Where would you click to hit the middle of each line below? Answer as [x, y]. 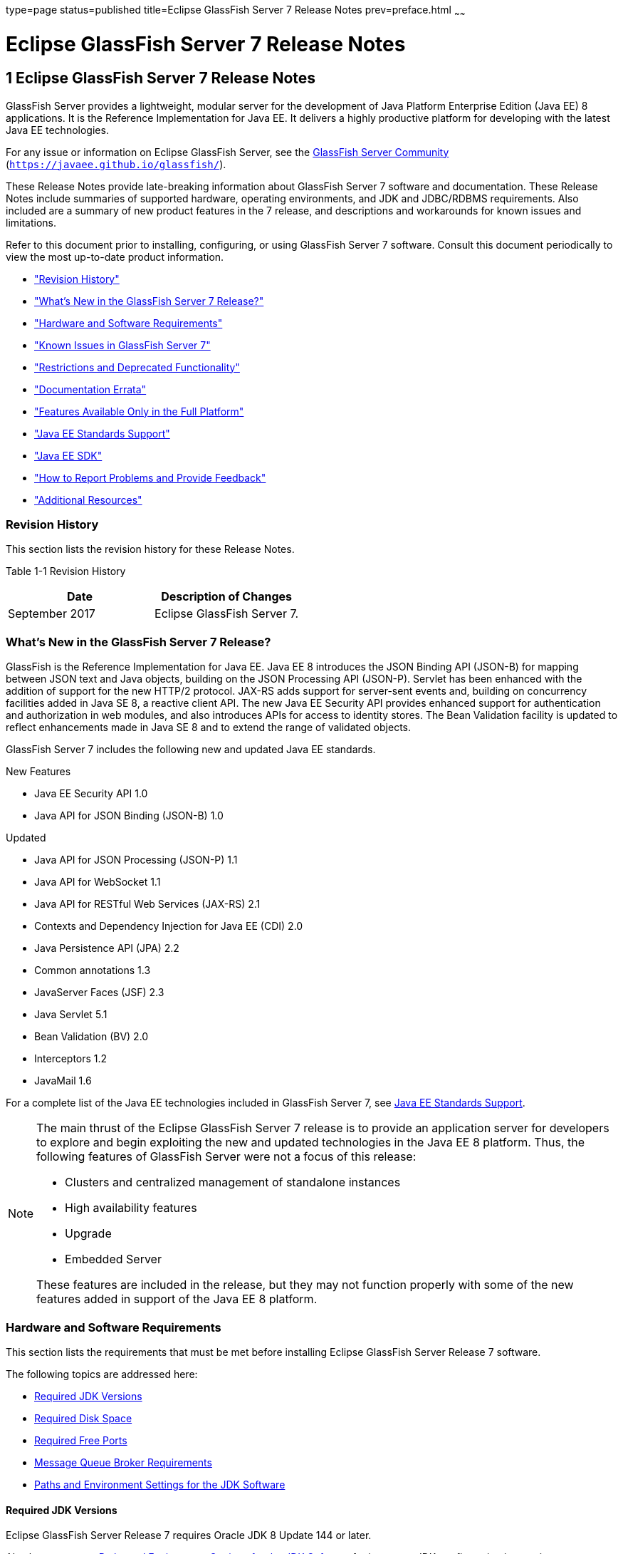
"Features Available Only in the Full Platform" [139, 411]
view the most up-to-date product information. [115, 257]
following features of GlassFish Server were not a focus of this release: [226, 1157]
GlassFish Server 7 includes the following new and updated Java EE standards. [191, 750]
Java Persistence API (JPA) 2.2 [107, 948]
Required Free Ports [81, 1440]
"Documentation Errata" [90, 389]
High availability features [131, 1208]
